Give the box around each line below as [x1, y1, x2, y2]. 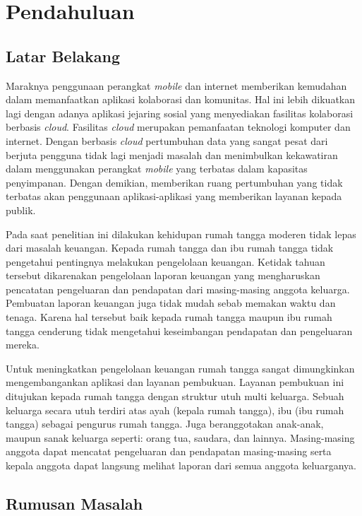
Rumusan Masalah [6, 493, 143, 514]
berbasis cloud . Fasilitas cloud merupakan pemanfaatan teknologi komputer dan [6, 119, 351, 134]
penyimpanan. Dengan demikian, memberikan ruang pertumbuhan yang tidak [6, 175, 343, 189]
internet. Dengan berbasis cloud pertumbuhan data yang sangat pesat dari [6, 133, 328, 148]
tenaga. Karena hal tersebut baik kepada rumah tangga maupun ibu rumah [6, 310, 332, 324]
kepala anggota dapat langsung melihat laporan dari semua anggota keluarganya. [6, 458, 356, 473]
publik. [6, 202, 36, 217]
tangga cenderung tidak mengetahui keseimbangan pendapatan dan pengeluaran [6, 323, 353, 338]
